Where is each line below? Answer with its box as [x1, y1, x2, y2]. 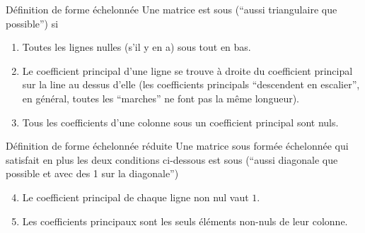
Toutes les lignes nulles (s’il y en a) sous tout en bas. [22, 40, 251, 54]
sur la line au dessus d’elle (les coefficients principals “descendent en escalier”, [22, 77, 360, 92]
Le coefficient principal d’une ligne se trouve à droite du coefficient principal [22, 63, 353, 78]
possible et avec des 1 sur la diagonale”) [6, 166, 179, 181]
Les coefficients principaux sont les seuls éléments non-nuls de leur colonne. [22, 213, 348, 228]
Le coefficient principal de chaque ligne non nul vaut [22, 189, 249, 204]
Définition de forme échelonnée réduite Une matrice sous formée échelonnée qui [6, 138, 349, 153]
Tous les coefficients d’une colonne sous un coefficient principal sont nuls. [22, 114, 339, 129]
